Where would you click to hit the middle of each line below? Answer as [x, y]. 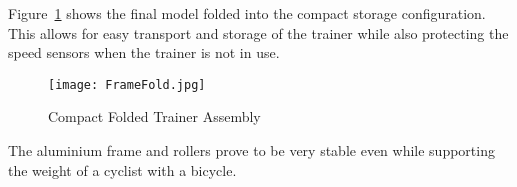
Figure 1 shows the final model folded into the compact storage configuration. [247, 13]
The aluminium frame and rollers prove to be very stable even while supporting [251, 150]
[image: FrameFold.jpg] [127, 84]
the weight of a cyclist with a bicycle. [122, 169]
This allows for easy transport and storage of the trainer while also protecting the [258, 32]
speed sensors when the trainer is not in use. [144, 52]
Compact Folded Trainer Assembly [154, 116]
